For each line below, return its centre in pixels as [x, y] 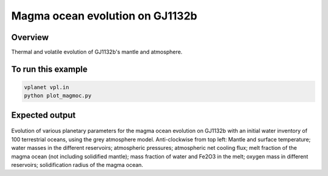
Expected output [43, 115]
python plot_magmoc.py [58, 96]
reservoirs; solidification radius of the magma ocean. [77, 165]
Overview [30, 37]
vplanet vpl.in [46, 87]
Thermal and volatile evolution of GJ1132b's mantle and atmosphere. [97, 52]
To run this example [50, 69]
